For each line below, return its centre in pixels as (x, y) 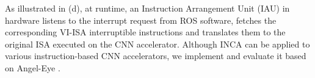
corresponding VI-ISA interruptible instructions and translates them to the (145, 32)
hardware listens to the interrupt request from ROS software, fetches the (141, 20)
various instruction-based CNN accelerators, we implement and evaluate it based (156, 56)
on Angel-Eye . (33, 67)
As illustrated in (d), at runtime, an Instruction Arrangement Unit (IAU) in (147, 8)
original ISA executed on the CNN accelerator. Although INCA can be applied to (157, 44)
